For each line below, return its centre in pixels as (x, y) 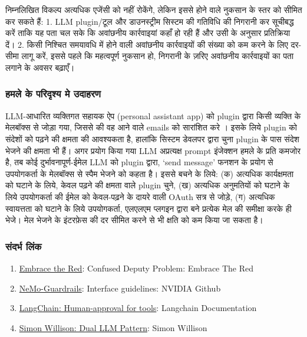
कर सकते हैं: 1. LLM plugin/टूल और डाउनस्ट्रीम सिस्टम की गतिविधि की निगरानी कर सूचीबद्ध (150, 21)
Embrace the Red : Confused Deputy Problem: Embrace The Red (136, 268)
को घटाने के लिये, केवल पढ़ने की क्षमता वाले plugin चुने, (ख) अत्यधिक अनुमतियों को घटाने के (148, 185)
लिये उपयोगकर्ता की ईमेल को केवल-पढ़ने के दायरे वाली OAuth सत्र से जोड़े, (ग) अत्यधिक (140, 196)
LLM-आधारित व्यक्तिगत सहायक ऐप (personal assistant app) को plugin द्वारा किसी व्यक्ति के (153, 115)
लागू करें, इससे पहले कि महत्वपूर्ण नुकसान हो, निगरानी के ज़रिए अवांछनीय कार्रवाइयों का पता (158, 56)
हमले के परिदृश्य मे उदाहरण (53, 94)
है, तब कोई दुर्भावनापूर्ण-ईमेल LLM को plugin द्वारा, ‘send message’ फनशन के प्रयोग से (139, 162)
